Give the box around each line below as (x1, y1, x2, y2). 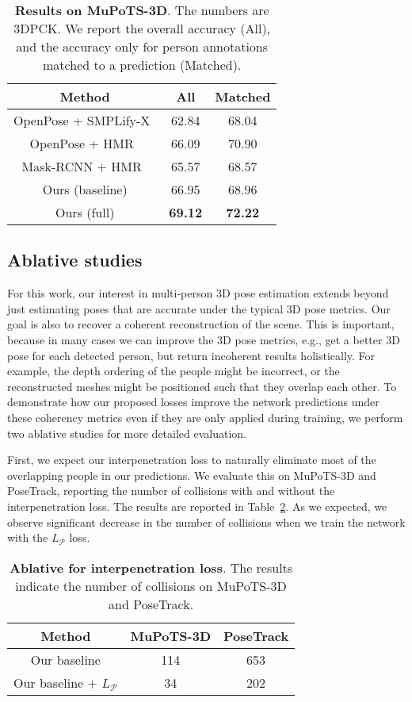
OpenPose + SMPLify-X (13, 111, 151, 129)
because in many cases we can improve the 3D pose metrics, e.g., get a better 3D (7, 331, 400, 347)
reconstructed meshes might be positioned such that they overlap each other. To (7, 378, 397, 394)
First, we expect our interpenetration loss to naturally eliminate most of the (7, 451, 376, 468)
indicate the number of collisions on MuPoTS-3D (15, 576, 287, 595)
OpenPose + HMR (29, 134, 134, 152)
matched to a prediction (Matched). (43, 56, 242, 74)
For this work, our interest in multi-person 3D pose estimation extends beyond (7, 285, 389, 301)
